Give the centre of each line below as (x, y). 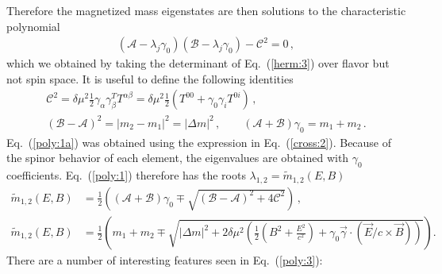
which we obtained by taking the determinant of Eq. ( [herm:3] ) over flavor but (198, 63)
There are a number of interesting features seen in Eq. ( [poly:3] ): (165, 260)
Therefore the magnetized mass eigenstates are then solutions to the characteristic (206, 10)
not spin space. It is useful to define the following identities (150, 78)
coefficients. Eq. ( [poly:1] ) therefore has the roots (126, 175)
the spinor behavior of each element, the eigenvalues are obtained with (178, 158)
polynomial (33, 26)
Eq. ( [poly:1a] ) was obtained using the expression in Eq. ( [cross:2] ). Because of (199, 142)
